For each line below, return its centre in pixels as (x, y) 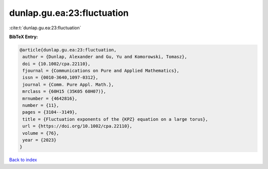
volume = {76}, (41, 133)
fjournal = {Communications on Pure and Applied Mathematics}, (101, 71)
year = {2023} (39, 140)
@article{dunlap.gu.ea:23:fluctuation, (68, 50)
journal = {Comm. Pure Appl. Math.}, (68, 84)
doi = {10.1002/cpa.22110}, (57, 64)
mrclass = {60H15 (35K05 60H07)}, (64, 91)
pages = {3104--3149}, (50, 112)
